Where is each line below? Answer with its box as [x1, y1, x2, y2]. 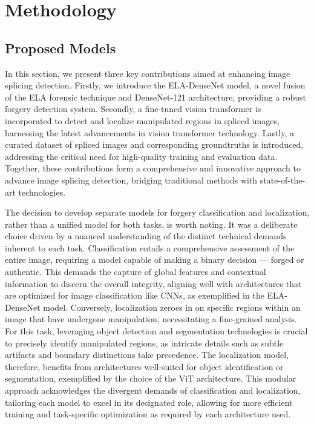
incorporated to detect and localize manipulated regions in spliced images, [5, 114, 280, 127]
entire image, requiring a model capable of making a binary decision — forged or [5, 253, 304, 266]
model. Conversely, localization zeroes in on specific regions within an [43, 300, 301, 313]
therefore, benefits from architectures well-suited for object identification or [5, 360, 284, 373]
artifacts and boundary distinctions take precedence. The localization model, [5, 348, 289, 361]
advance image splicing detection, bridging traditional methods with [5, 173, 258, 186]
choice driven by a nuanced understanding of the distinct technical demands [5, 230, 287, 242]
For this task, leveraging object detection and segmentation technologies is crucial [5, 325, 308, 337]
